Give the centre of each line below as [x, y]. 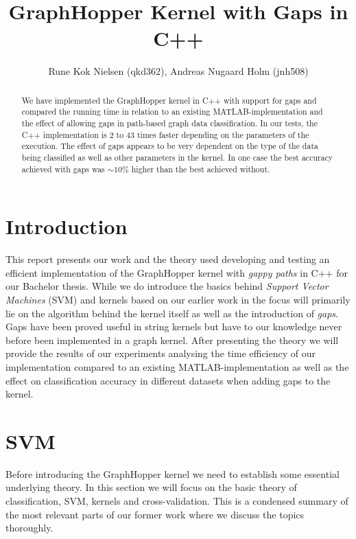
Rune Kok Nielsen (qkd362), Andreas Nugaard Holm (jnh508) [178, 71]
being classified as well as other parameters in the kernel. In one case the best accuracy [177, 157]
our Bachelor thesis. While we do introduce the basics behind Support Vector [167, 286]
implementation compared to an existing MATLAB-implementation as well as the [177, 366]
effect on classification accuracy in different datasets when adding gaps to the [168, 380]
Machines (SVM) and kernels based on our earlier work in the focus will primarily [178, 300]
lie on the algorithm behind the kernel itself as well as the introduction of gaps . [172, 313]
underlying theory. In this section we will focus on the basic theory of [151, 487]
